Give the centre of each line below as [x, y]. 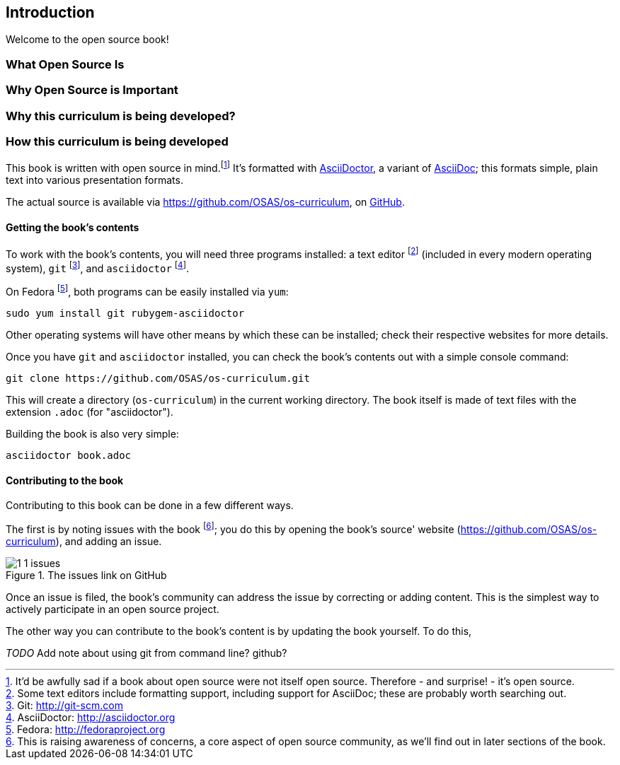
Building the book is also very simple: [92, 434]
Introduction [50, 12]
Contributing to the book [65, 480]
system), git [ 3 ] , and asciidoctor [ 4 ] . [97, 267]
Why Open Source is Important [92, 90]
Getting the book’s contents [73, 227]
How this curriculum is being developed [117, 141]
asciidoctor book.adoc [69, 456]
